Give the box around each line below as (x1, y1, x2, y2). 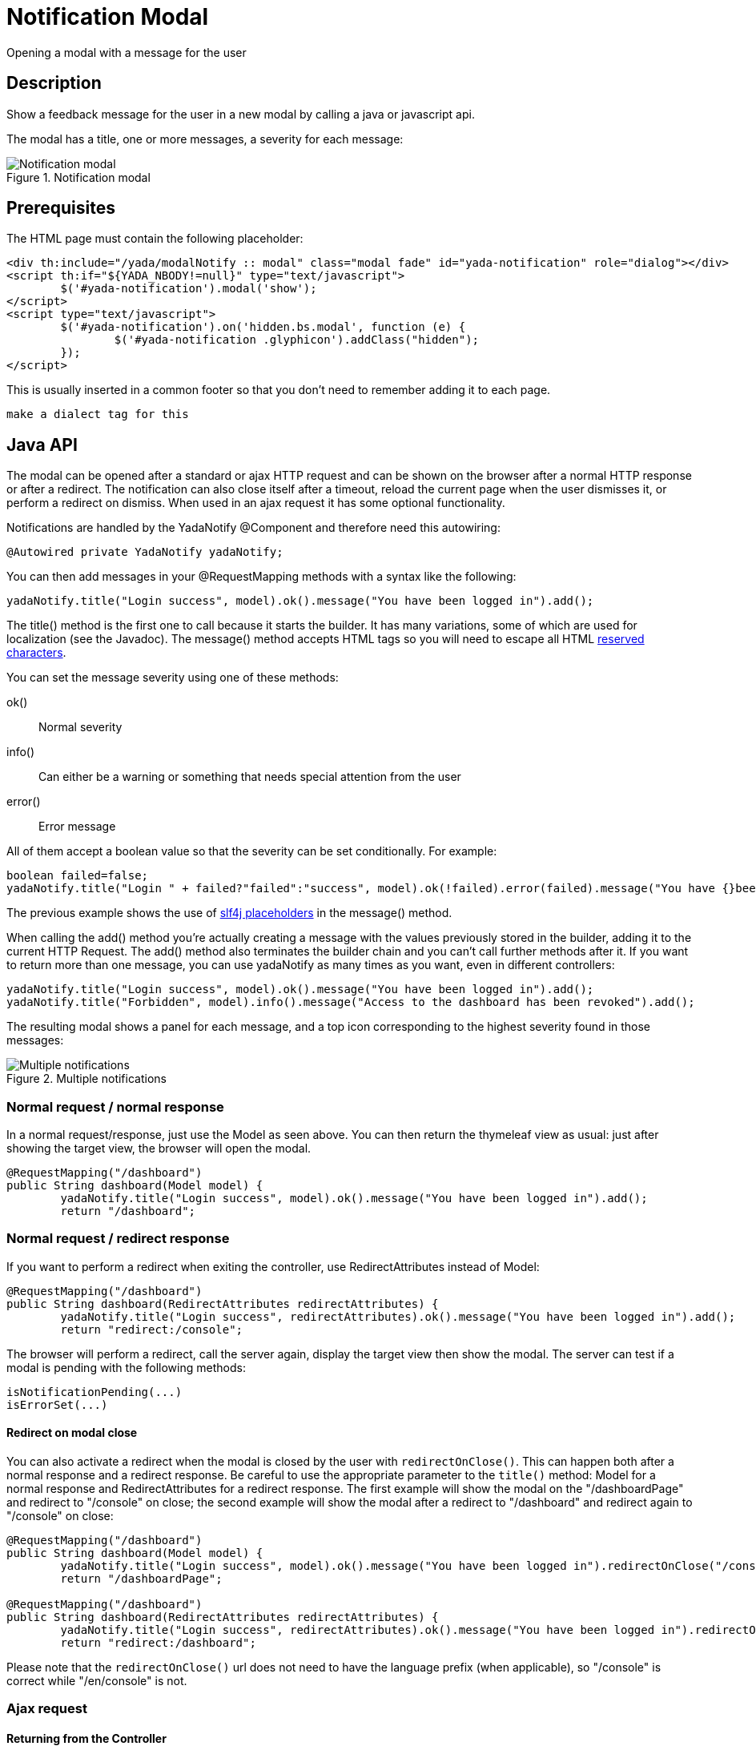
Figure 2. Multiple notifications (6, 1072, 167, 1086)
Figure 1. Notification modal (6, 170, 151, 184)
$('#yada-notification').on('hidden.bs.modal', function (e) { (60, 320, 466, 334)
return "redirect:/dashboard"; (60, 1636, 256, 1649)
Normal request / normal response (6, 1098, 224, 1115)
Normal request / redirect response (6, 1230, 230, 1247)
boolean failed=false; (6, 869, 149, 883)
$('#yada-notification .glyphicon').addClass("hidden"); (114, 333, 480, 347)
